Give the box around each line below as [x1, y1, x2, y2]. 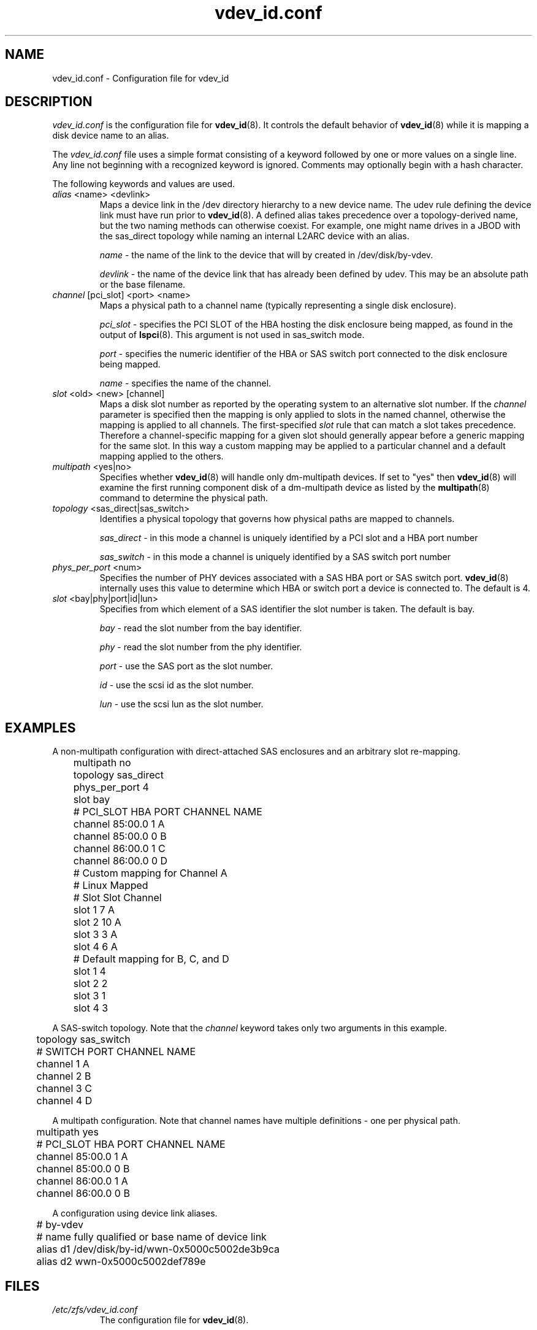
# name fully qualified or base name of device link [36, 1231, 267, 1244]
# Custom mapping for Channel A [73, 867, 227, 880]
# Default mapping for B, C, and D [73, 953, 229, 966]
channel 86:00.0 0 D [73, 855, 168, 867]
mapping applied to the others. [99, 451, 224, 462]
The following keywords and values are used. [52, 179, 235, 190]
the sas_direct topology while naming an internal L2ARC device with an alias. [99, 231, 409, 242]
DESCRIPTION [5, 94, 93, 110]
